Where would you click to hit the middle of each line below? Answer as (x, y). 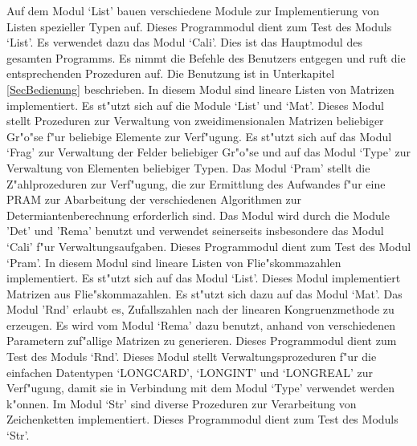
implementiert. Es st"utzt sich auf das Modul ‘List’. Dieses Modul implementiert (204, 278)
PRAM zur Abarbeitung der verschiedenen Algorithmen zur (154, 199)
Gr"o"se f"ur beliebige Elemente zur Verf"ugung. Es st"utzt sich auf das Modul (199, 136)
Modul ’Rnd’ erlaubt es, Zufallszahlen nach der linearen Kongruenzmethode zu (200, 309)
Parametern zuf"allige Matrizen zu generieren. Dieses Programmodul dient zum (202, 341)
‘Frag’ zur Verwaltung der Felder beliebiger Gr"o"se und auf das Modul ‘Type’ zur (209, 152)
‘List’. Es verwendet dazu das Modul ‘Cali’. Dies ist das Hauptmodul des (184, 42)
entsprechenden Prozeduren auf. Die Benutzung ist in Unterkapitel (171, 73)
